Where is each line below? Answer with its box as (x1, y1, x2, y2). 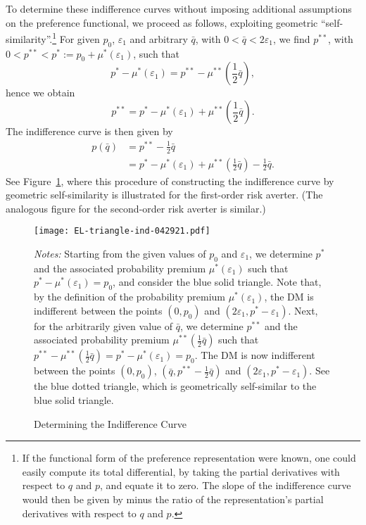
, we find (272, 31, 310, 46)
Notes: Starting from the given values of (34, 246, 206, 261)
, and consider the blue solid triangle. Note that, (113, 274, 322, 289)
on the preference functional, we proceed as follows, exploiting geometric (6, 15, 318, 30)
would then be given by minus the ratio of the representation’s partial (22, 491, 324, 506)
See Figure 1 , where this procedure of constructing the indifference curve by (6, 173, 334, 188)
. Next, (288, 303, 318, 317)
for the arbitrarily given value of (34, 318, 172, 333)
